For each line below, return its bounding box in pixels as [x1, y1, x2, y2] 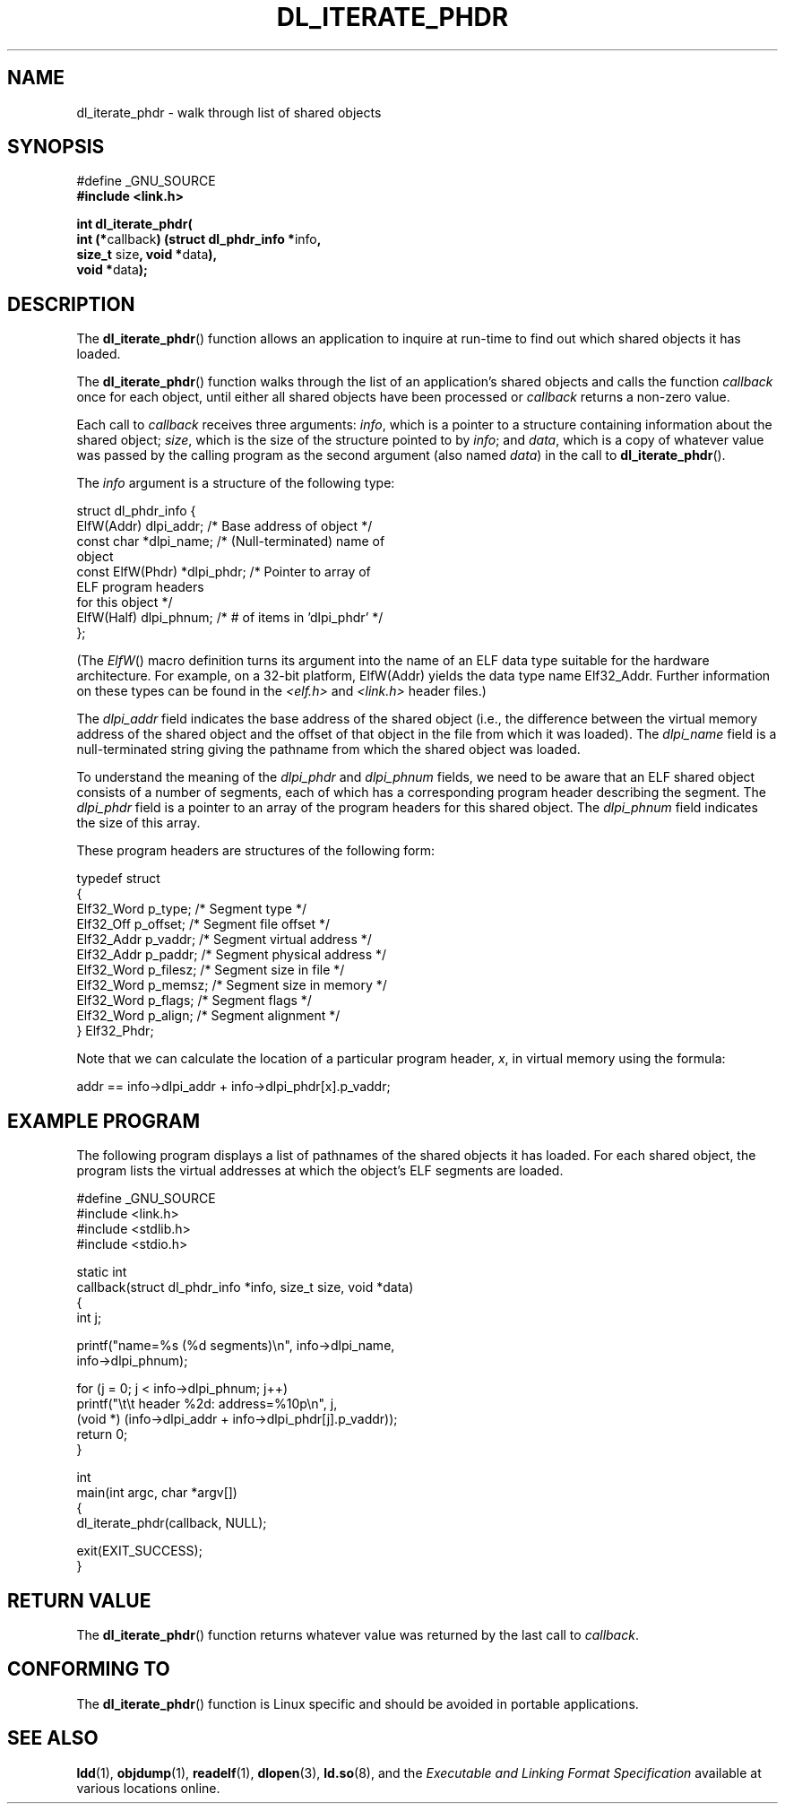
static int [76, 1264, 127, 1280]
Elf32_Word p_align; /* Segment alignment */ [76, 1008, 341, 1024]
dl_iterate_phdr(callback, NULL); [76, 1515, 267, 1531]
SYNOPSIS [7, 135, 105, 159]
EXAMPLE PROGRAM [7, 1109, 201, 1132]
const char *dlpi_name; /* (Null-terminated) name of [76, 533, 385, 550]
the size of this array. [76, 815, 201, 831]
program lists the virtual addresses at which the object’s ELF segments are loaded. [76, 1163, 564, 1179]
